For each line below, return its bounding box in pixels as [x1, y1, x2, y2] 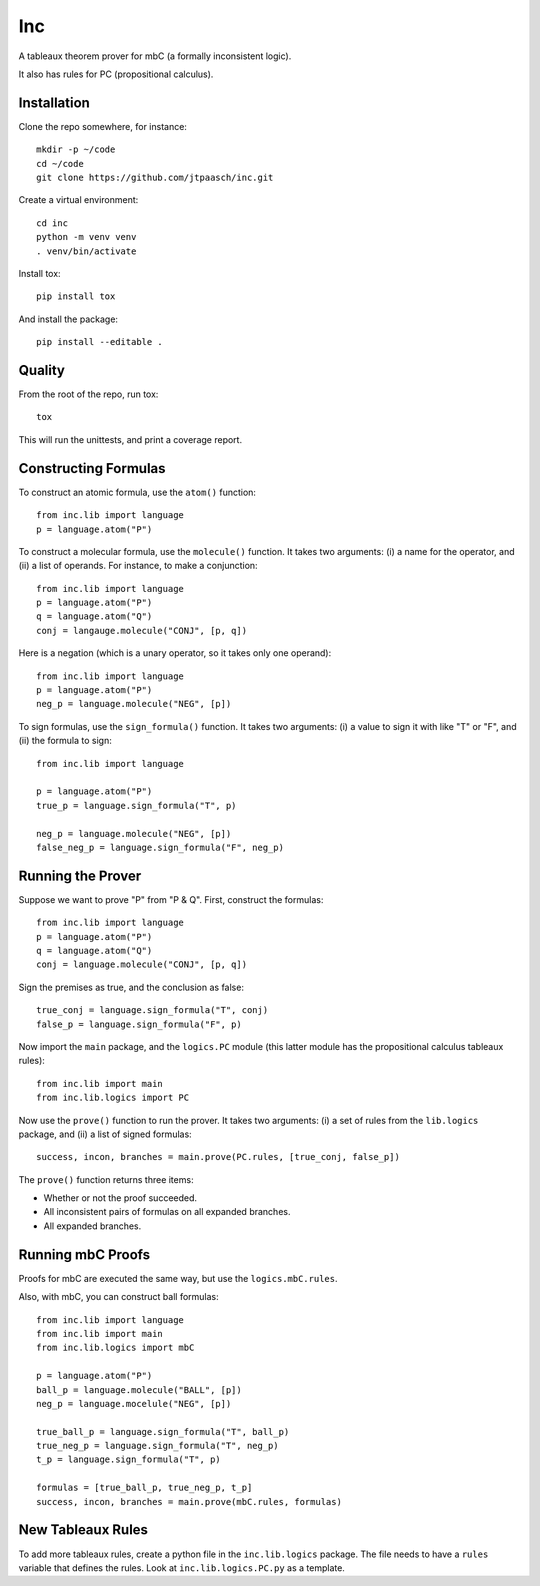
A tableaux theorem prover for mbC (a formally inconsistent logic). [18, 50, 292, 62]
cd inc [36, 217, 69, 229]
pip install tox [36, 291, 116, 302]
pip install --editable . [36, 336, 164, 348]
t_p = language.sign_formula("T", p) [36, 1454, 222, 1465]
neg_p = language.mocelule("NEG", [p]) [36, 1398, 232, 1409]
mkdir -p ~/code [36, 144, 116, 155]
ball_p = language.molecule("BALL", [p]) [36, 1384, 242, 1395]
